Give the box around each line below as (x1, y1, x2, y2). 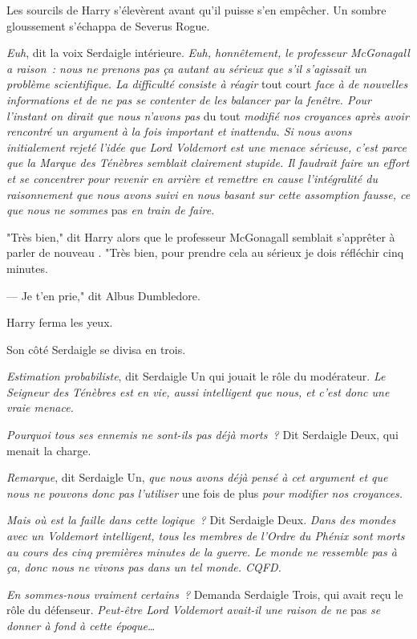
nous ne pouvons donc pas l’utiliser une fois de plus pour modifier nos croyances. (6, 484, 403, 501)
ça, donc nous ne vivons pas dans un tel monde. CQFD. (6, 559, 281, 576)
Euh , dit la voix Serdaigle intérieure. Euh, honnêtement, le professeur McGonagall (6, 44, 410, 61)
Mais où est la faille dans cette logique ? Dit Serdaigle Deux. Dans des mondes (6, 511, 396, 528)
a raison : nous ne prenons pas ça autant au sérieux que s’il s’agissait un (6, 59, 366, 76)
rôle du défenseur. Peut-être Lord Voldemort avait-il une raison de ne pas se (6, 601, 381, 618)
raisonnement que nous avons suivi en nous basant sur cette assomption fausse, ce (6, 185, 411, 202)
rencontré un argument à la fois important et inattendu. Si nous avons (6, 123, 352, 140)
